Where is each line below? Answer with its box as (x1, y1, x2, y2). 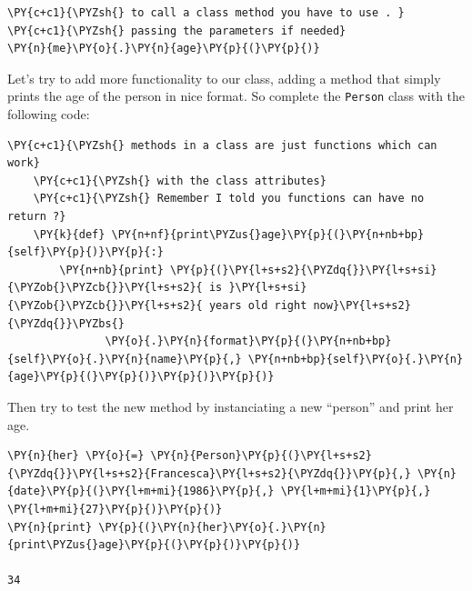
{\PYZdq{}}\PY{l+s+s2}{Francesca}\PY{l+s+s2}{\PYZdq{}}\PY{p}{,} (7, 466, 411, 480)
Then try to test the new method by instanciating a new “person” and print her (7, 396, 454, 416)
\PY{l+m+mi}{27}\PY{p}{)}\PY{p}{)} (7, 502, 223, 516)
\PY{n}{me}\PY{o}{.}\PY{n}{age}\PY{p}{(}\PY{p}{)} (7, 42, 320, 55)
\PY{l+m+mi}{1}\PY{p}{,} (280, 485, 431, 498)
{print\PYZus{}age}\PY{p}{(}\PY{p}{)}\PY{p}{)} (7, 538, 301, 552)
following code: (7, 105, 90, 124)
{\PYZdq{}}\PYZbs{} (7, 316, 125, 330)
